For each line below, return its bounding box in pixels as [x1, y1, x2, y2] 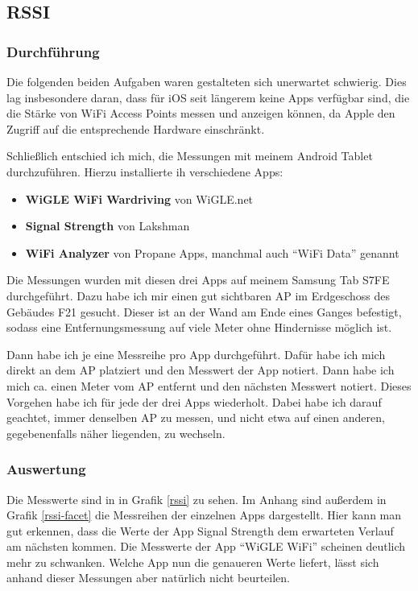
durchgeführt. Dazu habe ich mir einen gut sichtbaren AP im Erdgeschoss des [6, 287, 390, 304]
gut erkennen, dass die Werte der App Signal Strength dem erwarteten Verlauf [6, 522, 394, 539]
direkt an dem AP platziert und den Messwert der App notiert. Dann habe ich [6, 362, 395, 378]
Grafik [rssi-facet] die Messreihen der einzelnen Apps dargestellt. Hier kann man [6, 506, 402, 523]
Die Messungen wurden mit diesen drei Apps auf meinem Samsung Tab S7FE [6, 271, 390, 288]
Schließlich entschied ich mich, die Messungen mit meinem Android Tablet [6, 147, 373, 164]
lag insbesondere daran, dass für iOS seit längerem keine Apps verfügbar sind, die [6, 89, 410, 105]
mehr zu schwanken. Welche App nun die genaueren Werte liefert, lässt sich [6, 553, 379, 570]
